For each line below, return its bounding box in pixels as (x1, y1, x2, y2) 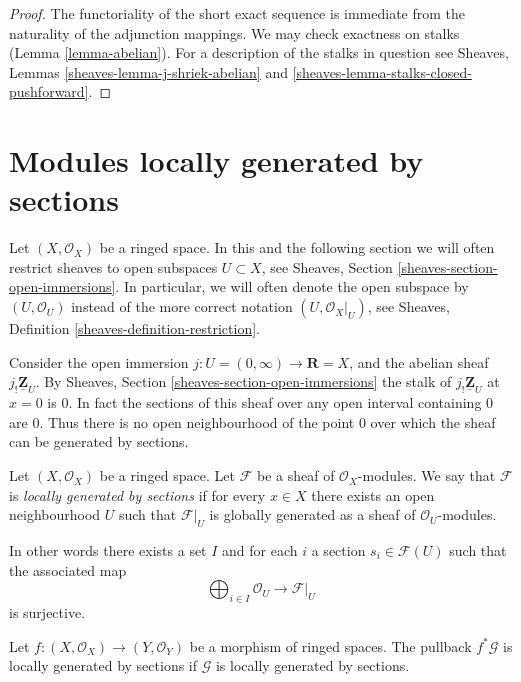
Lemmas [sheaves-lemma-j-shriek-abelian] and (9, 61, 288, 82)
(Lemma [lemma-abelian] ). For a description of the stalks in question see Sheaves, (9, 42, 509, 63)
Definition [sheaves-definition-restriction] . (9, 318, 260, 339)
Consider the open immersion (9, 351, 189, 372)
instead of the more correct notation (71, 296, 293, 317)
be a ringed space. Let (99, 465, 235, 486)
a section (311, 540, 366, 561)
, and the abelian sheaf (349, 351, 489, 372)
